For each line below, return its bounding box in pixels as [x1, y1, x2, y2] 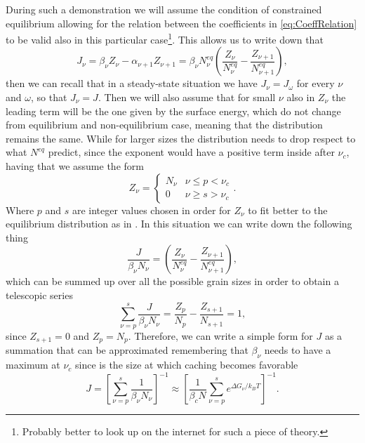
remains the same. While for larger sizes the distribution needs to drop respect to [6, 131, 356, 145]
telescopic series [6, 287, 73, 302]
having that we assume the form [6, 159, 144, 173]
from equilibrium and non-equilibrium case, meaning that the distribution [6, 117, 323, 132]
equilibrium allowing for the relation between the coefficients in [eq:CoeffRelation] [6, 15, 357, 30]
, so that [30, 90, 67, 105]
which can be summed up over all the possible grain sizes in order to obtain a [6, 274, 339, 289]
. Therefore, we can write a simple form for [128, 328, 313, 343]
